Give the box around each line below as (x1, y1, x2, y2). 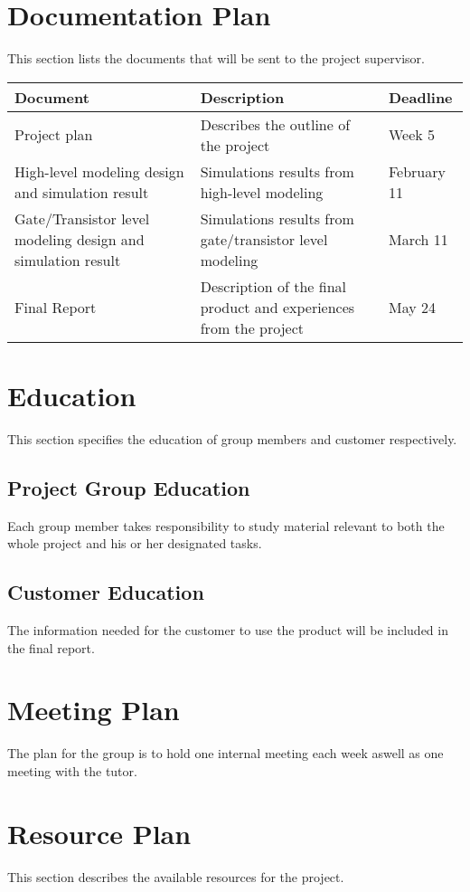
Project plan (14, 124, 93, 146)
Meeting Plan (7, 691, 180, 728)
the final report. (7, 638, 95, 657)
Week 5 (388, 124, 436, 146)
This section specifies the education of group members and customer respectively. (7, 429, 457, 448)
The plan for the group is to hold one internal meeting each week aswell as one (7, 744, 444, 763)
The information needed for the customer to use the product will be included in (7, 621, 448, 640)
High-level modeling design (14, 160, 184, 182)
